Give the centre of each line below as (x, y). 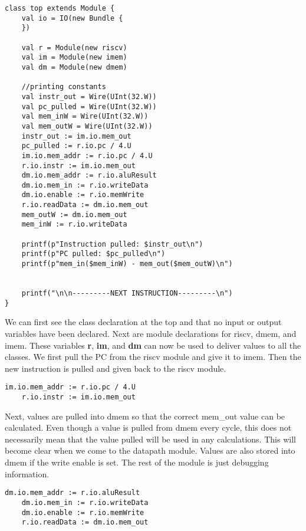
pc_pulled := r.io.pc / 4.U (76, 146)
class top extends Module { (60, 8)
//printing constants (64, 87)
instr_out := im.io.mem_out (76, 136)
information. (27, 473)
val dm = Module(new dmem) (74, 67)
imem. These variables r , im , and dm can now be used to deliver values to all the (153, 345)
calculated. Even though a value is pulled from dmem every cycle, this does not (148, 427)
